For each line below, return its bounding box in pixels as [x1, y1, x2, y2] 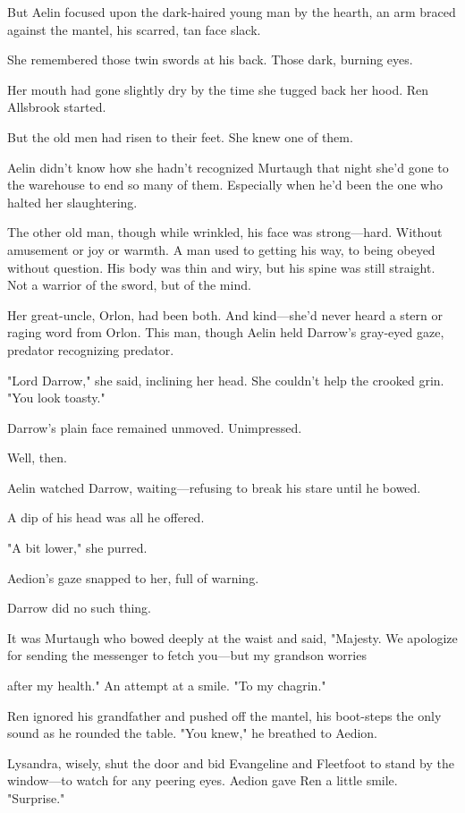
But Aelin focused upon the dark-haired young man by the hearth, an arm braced [7, 3, 456, 21]
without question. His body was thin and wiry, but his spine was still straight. [7, 258, 435, 276]
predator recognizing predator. [7, 340, 174, 359]
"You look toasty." [7, 388, 106, 407]
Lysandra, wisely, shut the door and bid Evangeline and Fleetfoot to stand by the [7, 753, 454, 772]
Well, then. [7, 448, 67, 467]
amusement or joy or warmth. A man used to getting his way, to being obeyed [7, 240, 435, 258]
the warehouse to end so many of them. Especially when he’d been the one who [7, 175, 443, 194]
